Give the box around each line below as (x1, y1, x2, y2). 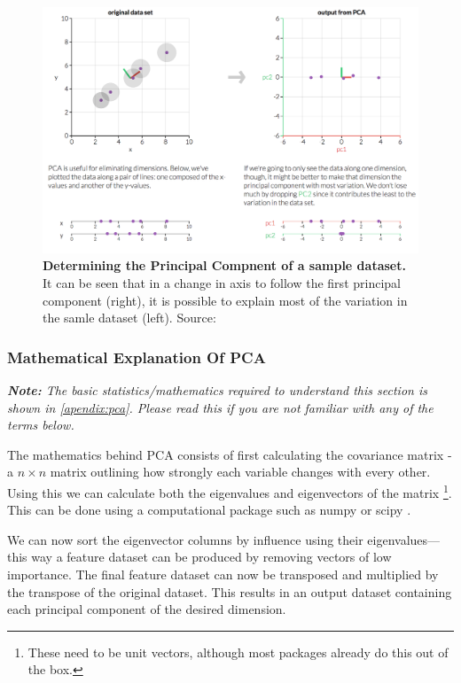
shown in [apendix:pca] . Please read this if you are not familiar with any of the (7, 398, 434, 416)
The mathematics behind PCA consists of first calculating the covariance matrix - (7, 445, 452, 463)
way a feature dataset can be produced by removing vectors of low (31, 547, 392, 566)
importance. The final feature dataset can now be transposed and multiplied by (7, 565, 439, 584)
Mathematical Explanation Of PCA (7, 345, 266, 368)
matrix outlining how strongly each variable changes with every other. (50, 462, 431, 481)
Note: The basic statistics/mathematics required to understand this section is (7, 381, 427, 400)
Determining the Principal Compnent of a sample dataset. (43, 256, 406, 275)
